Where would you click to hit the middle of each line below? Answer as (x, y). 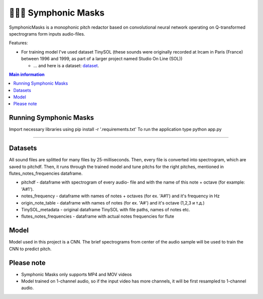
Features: (19, 43)
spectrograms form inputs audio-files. (47, 34)
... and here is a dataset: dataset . (66, 65)
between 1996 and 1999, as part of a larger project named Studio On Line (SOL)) (102, 59)
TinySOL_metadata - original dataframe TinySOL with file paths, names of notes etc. (106, 210)
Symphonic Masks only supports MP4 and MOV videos (76, 274)
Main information (27, 74)
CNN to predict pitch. (30, 249)
